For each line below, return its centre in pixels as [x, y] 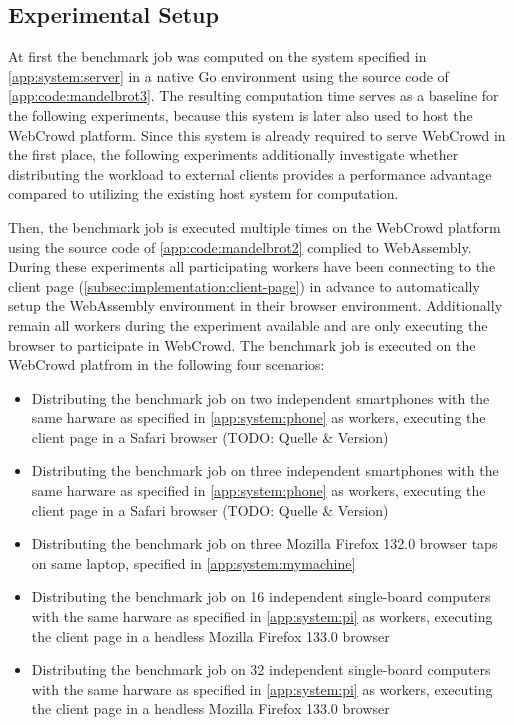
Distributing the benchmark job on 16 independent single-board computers [261, 596]
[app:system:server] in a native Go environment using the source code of [228, 75]
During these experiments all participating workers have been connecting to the [252, 266]
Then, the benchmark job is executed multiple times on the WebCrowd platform [254, 226]
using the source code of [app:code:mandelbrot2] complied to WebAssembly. [240, 246]
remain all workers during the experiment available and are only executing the [248, 324]
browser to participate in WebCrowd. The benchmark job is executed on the [242, 344]
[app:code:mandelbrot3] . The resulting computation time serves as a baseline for [253, 95]
